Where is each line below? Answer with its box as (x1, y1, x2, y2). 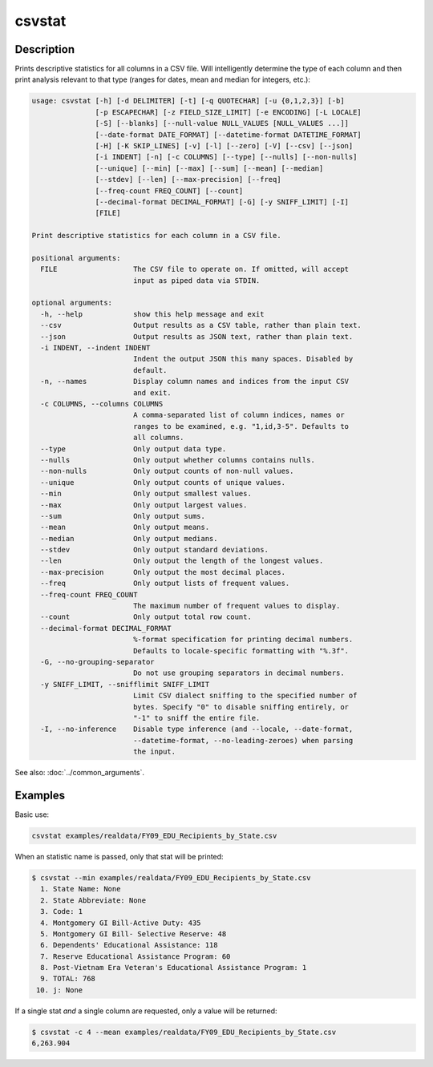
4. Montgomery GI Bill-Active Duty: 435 (40, 918, 201, 928)
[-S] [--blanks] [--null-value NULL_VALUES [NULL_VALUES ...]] (95, 119, 349, 128)
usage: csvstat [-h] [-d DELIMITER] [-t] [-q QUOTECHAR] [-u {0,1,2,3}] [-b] (31, 96, 345, 106)
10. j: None (36, 985, 83, 994)
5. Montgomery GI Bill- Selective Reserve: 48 (40, 929, 227, 938)
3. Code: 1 (40, 907, 83, 916)
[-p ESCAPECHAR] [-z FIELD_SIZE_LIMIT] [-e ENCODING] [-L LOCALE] (95, 107, 362, 116)
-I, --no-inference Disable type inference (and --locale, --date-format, (40, 725, 354, 734)
